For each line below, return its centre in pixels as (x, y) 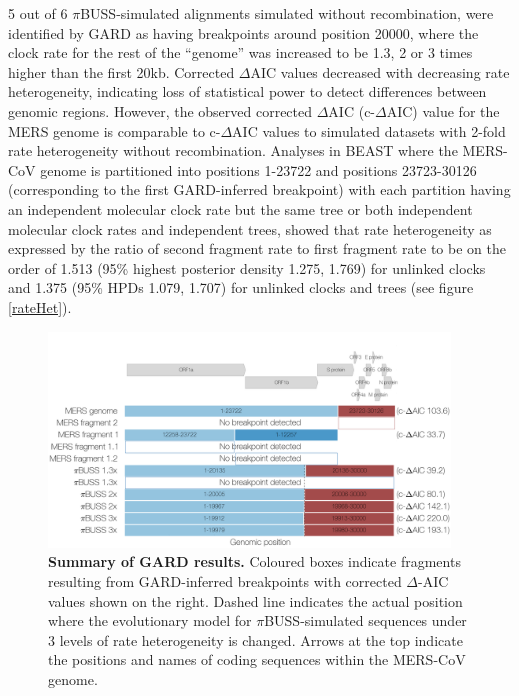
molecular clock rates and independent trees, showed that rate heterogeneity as (250, 228)
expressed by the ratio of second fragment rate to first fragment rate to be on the (257, 248)
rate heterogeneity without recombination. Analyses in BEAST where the (233, 150)
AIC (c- (352, 110)
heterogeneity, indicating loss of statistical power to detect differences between (247, 91)
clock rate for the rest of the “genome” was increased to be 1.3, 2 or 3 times (240, 52)
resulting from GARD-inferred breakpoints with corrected (225, 581)
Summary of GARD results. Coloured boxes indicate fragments (254, 561)
